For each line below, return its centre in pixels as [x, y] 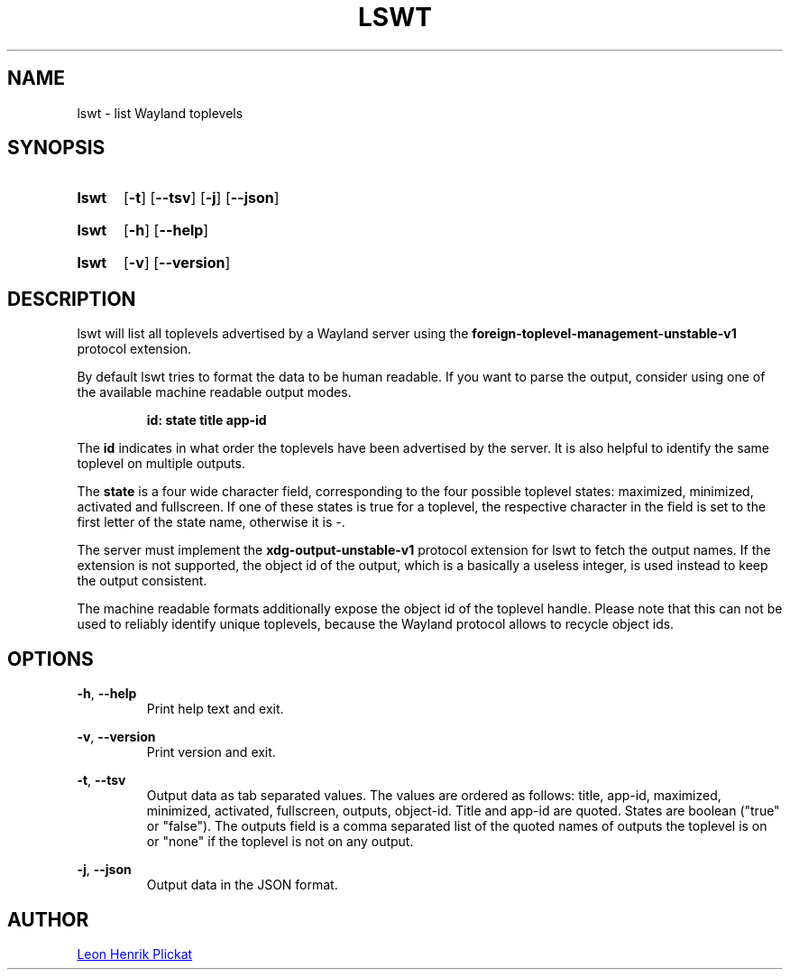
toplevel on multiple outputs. [161, 464]
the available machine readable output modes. [214, 392]
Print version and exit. [211, 752]
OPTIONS [51, 659]
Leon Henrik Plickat [135, 954]
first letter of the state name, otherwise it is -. [211, 522]
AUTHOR [48, 919]
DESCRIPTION [72, 299]
